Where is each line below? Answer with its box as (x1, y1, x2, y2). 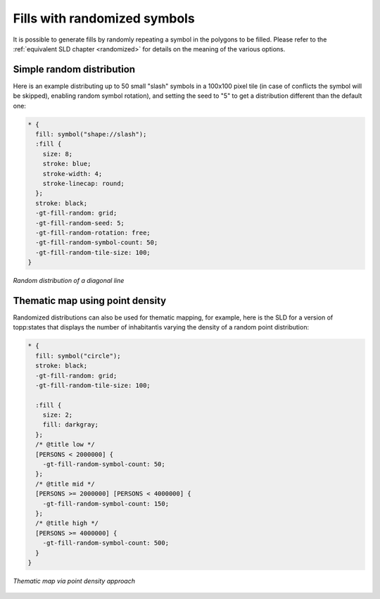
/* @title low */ (35, 441, 95, 448)
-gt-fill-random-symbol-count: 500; (42, 539, 169, 547)
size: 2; (42, 411, 73, 419)
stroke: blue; (42, 160, 91, 168)
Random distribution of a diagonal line (13, 277, 125, 285)
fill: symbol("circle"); (35, 352, 121, 360)
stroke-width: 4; (42, 170, 103, 177)
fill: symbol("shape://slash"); (35, 130, 147, 138)
